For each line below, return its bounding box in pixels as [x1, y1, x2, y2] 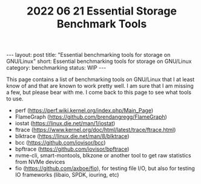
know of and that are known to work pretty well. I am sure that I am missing [6, 82, 194, 90]
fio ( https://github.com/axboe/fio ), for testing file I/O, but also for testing [15, 165, 195, 172]
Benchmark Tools [56, 17, 147, 31]
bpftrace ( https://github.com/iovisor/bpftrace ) [15, 145, 130, 153]
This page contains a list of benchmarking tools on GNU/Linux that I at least [6, 76, 195, 83]
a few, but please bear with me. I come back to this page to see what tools [6, 89, 192, 96]
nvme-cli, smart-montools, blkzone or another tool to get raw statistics [15, 152, 192, 159]
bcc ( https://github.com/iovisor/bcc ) [15, 139, 106, 146]
